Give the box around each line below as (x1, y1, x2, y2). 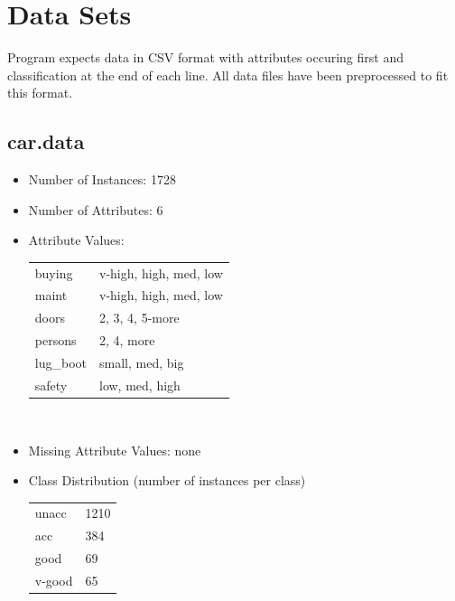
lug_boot (34, 353, 87, 372)
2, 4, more (99, 331, 155, 350)
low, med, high (99, 375, 181, 394)
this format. (7, 83, 73, 102)
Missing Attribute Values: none (28, 440, 201, 459)
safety (34, 375, 68, 394)
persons (34, 331, 77, 350)
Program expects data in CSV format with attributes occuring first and (7, 48, 404, 67)
